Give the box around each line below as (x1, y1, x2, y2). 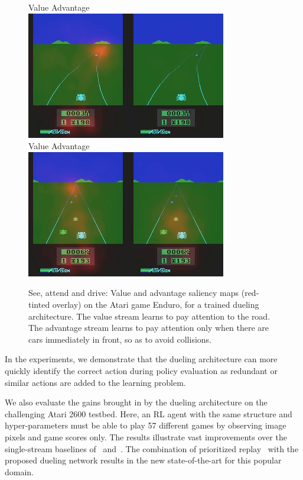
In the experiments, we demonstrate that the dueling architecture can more (5, 353, 278, 365)
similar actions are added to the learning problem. (5, 376, 186, 388)
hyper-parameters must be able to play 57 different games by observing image (5, 419, 286, 431)
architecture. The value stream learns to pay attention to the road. (28, 310, 271, 322)
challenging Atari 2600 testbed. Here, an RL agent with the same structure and (5, 407, 292, 420)
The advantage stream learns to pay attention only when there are (28, 321, 269, 334)
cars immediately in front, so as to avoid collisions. (28, 333, 212, 345)
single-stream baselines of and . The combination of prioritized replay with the (5, 442, 299, 455)
